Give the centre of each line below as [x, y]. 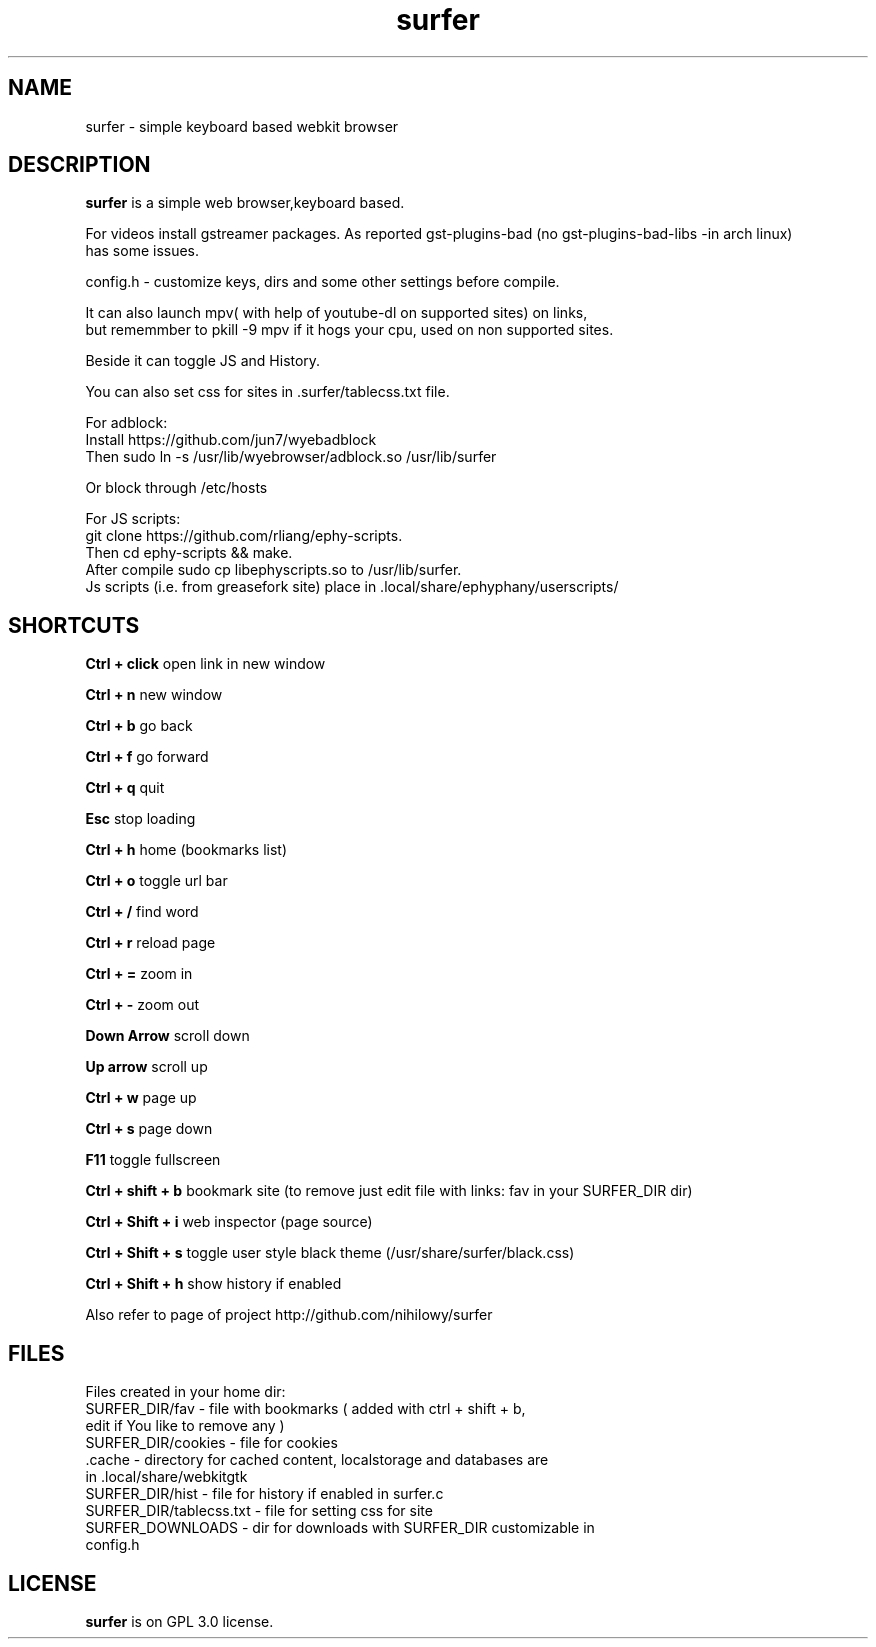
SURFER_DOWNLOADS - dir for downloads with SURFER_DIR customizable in [340, 1528]
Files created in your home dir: [185, 1392]
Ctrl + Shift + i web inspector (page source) [229, 1222]
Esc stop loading [140, 819]
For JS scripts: [133, 519]
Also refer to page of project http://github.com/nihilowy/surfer [289, 1315]
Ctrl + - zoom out [142, 1005]
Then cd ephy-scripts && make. [189, 553]
